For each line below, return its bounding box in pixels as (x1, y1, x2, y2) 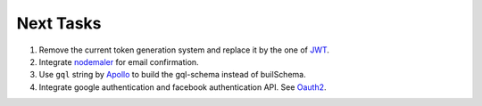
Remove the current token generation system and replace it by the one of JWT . (38, 45, 330, 55)
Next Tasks (16, 13, 102, 33)
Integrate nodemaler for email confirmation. (38, 56, 200, 67)
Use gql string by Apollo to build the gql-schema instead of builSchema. (38, 69, 307, 80)
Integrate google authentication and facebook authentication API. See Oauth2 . (38, 81, 327, 93)
